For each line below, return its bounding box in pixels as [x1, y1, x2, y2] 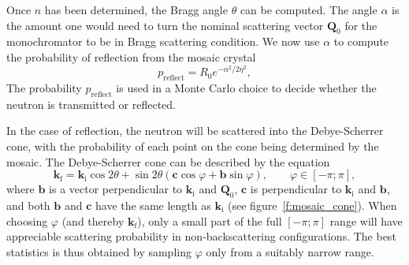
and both [6, 196, 50, 213]
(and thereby [61, 212, 125, 229]
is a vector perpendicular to [49, 181, 183, 197]
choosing [6, 212, 48, 229]
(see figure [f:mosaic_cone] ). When [228, 196, 397, 213]
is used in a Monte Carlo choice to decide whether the [116, 80, 377, 95]
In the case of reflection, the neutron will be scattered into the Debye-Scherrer [6, 122, 384, 139]
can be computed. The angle [240, 2, 377, 17]
